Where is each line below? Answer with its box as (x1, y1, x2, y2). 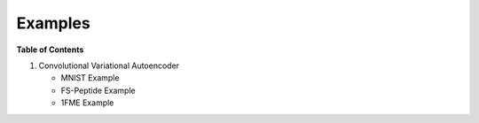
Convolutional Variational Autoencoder (38, 60, 180, 71)
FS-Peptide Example (60, 85, 137, 96)
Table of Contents (16, 44, 84, 55)
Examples (16, 13, 90, 33)
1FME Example (60, 97, 114, 108)
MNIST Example (60, 73, 120, 83)
